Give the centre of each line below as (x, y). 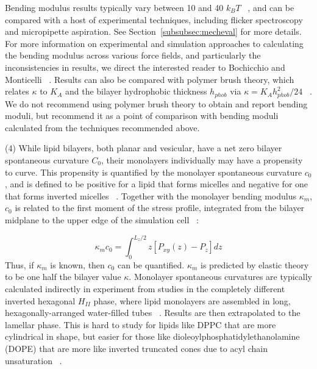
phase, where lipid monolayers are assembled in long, (192, 300)
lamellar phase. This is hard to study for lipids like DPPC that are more (141, 324)
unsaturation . (34, 360)
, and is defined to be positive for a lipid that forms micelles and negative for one (157, 184)
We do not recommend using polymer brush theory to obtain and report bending (156, 103)
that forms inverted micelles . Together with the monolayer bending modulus (151, 195)
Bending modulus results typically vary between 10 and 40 (114, 7)
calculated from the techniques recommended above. (102, 127)
